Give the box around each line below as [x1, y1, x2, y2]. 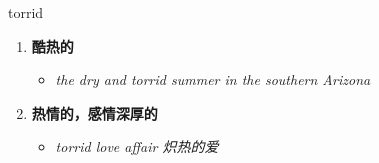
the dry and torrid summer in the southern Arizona [55, 69, 371, 90]
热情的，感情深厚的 [31, 102, 158, 123]
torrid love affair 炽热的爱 [55, 136, 219, 157]
